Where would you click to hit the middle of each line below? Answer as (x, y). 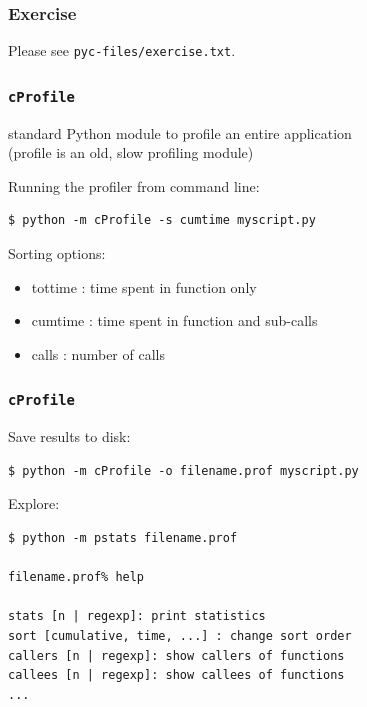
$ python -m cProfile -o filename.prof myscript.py (183, 470)
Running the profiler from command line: (134, 185)
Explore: (34, 503)
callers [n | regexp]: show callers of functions (176, 655)
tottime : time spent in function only (144, 286)
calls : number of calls (98, 353)
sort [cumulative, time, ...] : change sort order (180, 635)
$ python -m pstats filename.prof (123, 537)
